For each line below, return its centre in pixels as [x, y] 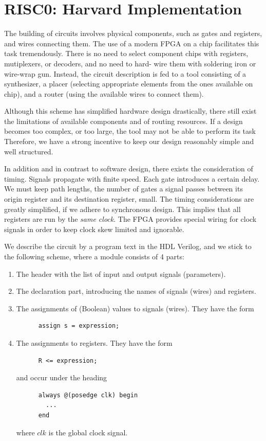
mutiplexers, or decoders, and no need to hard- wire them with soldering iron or [130, 63]
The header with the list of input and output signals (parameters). [121, 274]
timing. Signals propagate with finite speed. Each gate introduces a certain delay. [132, 178]
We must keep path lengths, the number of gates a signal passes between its [123, 189]
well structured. [29, 151]
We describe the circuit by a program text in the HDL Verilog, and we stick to [128, 246]
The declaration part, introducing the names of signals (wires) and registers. [136, 291]
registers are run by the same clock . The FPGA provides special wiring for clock [130, 219]
